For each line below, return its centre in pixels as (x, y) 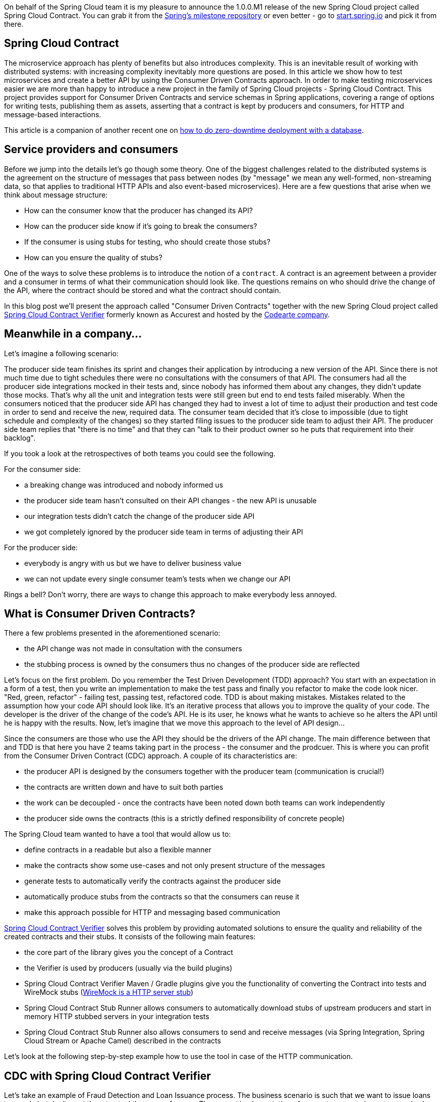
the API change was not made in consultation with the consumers (133, 649)
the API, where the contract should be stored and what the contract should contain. (143, 290)
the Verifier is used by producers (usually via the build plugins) (128, 968)
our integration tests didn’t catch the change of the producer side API (140, 516)
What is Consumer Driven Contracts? (100, 613)
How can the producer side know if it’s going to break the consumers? (141, 226)
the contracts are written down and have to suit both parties (124, 787)
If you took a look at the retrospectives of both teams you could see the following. (140, 453)
